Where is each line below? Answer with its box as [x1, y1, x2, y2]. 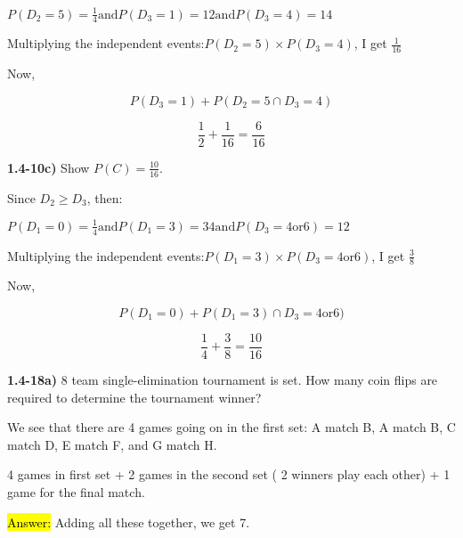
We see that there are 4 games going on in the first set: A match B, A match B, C [7, 418, 456, 436]
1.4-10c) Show [7, 158, 90, 176]
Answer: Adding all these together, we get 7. [7, 512, 250, 531]
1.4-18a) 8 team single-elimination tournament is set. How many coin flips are [7, 371, 438, 389]
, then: [86, 188, 123, 207]
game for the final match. [7, 483, 145, 501]
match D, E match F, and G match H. [7, 435, 217, 453]
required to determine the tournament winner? [7, 387, 262, 406]
